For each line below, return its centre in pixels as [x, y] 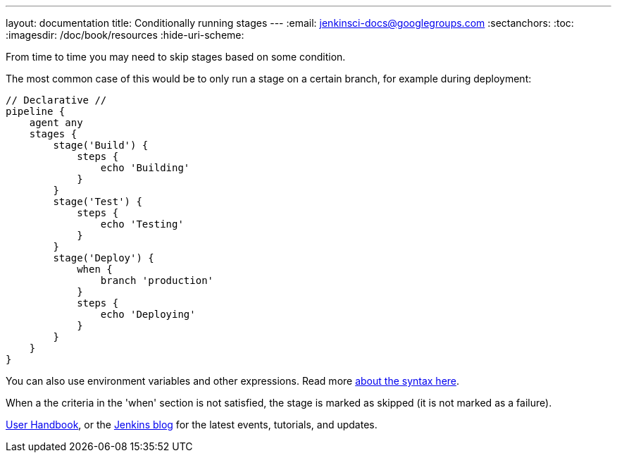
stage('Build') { [101, 145]
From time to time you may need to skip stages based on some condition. [176, 57]
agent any [56, 123]
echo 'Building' [145, 168]
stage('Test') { [98, 202]
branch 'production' [157, 280]
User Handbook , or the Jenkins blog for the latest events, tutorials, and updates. [192, 425]
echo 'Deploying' [148, 314]
